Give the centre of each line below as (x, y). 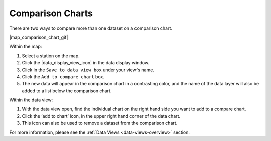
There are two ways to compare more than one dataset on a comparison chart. (91, 28)
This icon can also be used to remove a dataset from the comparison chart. (100, 123)
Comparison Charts (51, 13)
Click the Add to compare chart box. (63, 77)
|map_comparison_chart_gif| (39, 37)
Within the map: (26, 46)
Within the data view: (31, 100)
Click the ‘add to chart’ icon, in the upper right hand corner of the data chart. (101, 116)
